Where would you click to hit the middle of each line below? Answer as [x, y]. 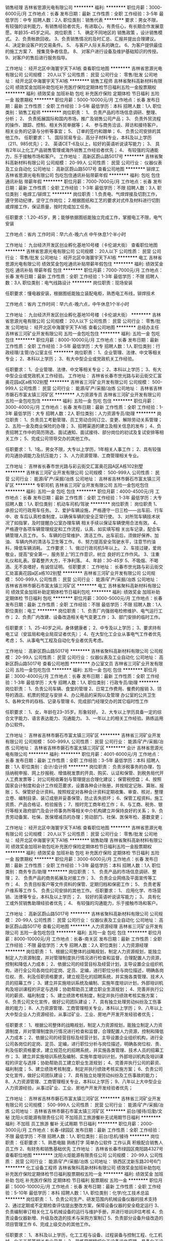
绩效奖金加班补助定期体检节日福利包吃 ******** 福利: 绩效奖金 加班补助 [86, 592]
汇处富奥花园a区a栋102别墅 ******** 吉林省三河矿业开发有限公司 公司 [78, 573]
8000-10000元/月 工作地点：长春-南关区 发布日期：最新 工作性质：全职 [88, 939]
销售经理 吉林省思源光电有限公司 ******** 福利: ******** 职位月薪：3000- [84, 7]
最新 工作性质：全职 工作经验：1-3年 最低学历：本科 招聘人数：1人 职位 [87, 865]
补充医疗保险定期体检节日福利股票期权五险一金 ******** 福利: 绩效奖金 [79, 1174]
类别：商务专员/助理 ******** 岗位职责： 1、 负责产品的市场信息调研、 [79, 872]
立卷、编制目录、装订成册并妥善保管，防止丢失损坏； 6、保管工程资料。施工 [84, 798]
